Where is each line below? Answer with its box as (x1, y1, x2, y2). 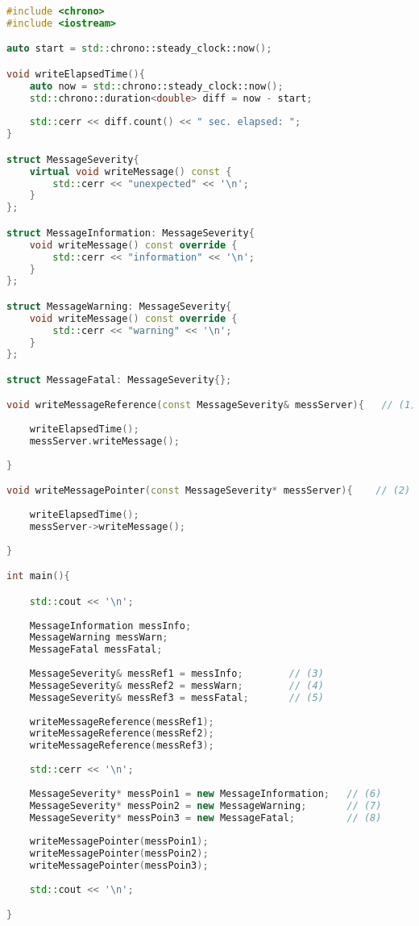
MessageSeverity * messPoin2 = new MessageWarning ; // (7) (29, 799, 382, 811)
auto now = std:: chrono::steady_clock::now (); (29, 80, 284, 92)
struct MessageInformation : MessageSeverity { (6, 227, 255, 239)
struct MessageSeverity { (6, 153, 139, 165)
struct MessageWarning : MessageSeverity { (6, 300, 232, 312)
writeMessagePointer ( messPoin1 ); (29, 836, 209, 848)
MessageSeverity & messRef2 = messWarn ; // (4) (29, 679, 324, 691)
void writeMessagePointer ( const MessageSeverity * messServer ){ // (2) (6, 485, 411, 497)
